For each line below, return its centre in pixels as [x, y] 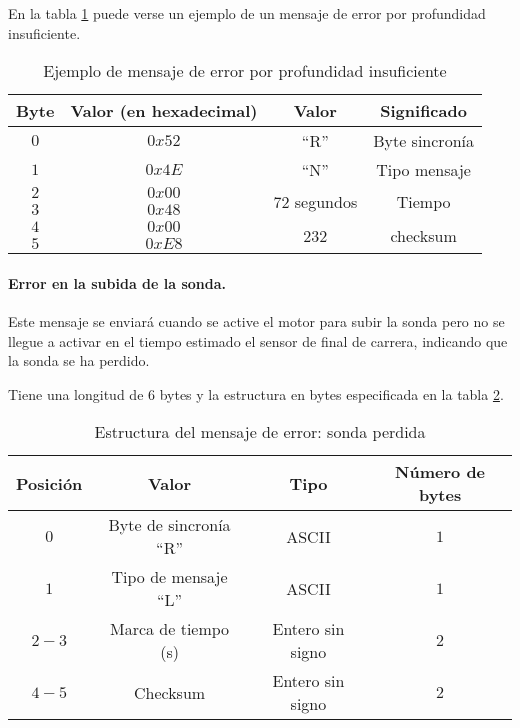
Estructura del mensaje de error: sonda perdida [260, 432]
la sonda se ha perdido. [79, 360]
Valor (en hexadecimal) [164, 111]
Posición [49, 483]
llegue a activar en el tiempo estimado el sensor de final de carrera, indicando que [258, 340]
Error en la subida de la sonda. [117, 282]
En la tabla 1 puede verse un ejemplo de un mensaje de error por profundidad [247, 13]
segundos [326, 201]
